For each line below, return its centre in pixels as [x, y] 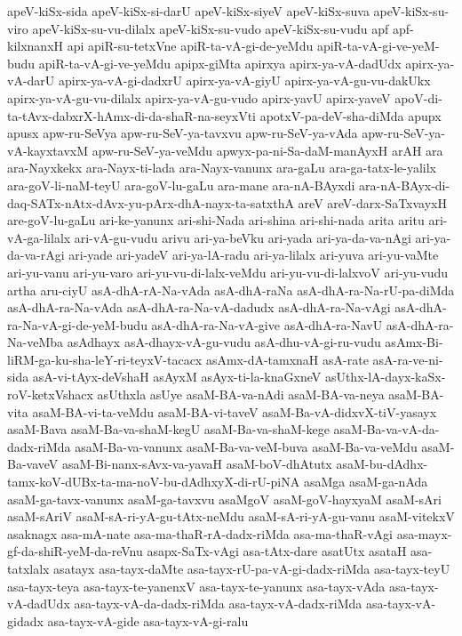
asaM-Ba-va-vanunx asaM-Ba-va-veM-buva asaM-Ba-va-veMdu [246, 446]
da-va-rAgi [36, 255]
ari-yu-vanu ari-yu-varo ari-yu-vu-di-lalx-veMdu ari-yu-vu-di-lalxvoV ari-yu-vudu [228, 272]
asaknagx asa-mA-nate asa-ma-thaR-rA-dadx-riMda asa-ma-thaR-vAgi [200, 533]
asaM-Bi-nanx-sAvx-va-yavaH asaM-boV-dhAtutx [197, 464]
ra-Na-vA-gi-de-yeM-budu [77, 324]
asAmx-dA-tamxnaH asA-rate [287, 359]
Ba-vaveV [33, 464]
